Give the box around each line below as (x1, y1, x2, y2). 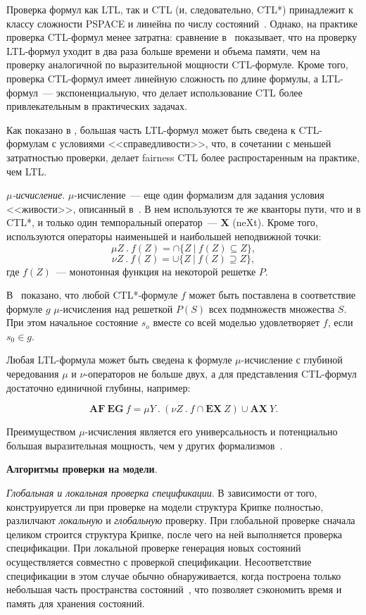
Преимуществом (6, 424, 76, 439)
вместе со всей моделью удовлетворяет (153, 315, 320, 330)
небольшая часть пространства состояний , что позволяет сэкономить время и (6, 582, 342, 597)
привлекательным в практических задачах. (6, 99, 187, 113)
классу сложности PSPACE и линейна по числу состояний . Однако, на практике (6, 15, 358, 30)
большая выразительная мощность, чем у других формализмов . (6, 437, 283, 452)
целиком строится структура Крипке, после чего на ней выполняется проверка (6, 526, 342, 541)
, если (327, 315, 353, 330)
